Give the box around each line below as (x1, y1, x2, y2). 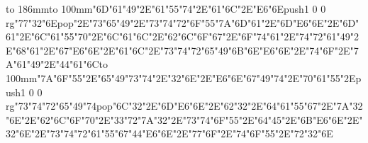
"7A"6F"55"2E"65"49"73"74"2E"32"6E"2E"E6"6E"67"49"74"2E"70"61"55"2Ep (37, 70, 362, 85)
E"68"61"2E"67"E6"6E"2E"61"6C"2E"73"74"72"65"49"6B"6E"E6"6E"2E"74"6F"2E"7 (6, 42, 359, 57)
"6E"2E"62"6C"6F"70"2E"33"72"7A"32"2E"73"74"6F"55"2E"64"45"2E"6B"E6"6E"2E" (6, 112, 363, 127)
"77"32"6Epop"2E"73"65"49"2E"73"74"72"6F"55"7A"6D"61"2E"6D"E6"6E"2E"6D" (14, 15, 359, 30)
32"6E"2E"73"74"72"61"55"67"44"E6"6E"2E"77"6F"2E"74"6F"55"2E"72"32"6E (6, 126, 333, 141)
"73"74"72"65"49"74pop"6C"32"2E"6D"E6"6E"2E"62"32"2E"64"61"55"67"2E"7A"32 (14, 98, 363, 113)
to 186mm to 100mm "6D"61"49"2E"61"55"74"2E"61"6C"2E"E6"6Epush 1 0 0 (6, 1, 326, 16)
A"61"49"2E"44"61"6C (6, 57, 99, 71)
